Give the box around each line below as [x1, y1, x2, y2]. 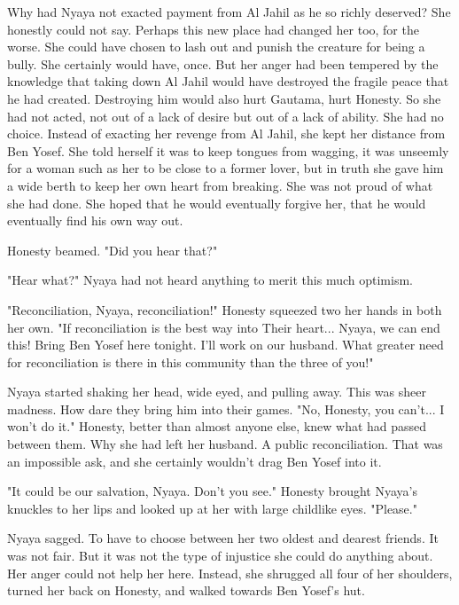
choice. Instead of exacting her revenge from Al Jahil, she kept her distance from [7, 124, 446, 143]
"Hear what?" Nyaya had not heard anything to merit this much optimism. [7, 271, 413, 289]
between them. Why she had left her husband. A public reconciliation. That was [7, 435, 443, 453]
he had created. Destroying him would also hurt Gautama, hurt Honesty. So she [7, 89, 441, 107]
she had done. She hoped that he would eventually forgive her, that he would [7, 193, 426, 212]
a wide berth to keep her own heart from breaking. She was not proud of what [7, 176, 433, 194]
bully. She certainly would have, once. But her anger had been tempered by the [7, 54, 439, 73]
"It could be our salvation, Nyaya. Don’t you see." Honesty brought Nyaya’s [7, 482, 417, 500]
